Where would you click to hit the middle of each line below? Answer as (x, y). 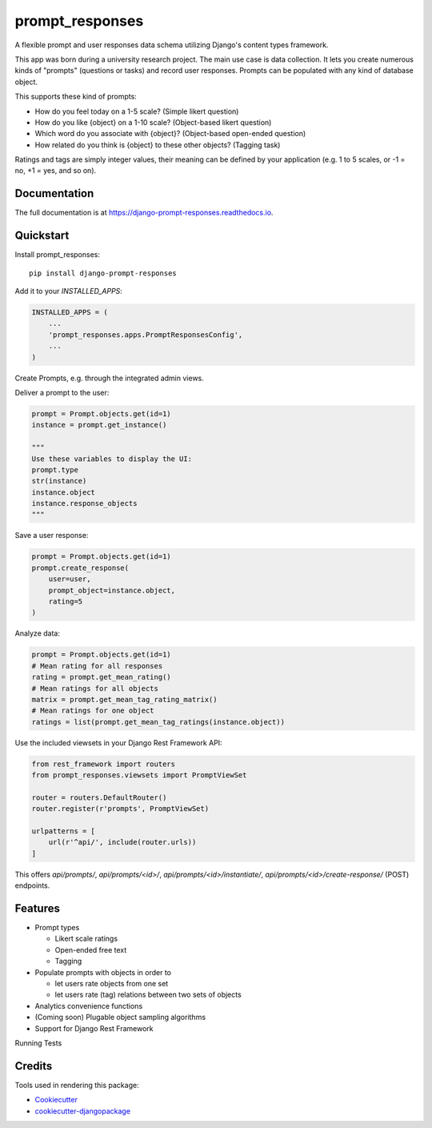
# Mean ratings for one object (93, 711)
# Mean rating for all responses (97, 666)
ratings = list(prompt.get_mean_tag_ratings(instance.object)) (158, 722)
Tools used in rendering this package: (77, 1085)
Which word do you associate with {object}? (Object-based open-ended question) (170, 134)
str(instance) (59, 481)
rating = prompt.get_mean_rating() (101, 677)
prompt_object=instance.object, (112, 590)
